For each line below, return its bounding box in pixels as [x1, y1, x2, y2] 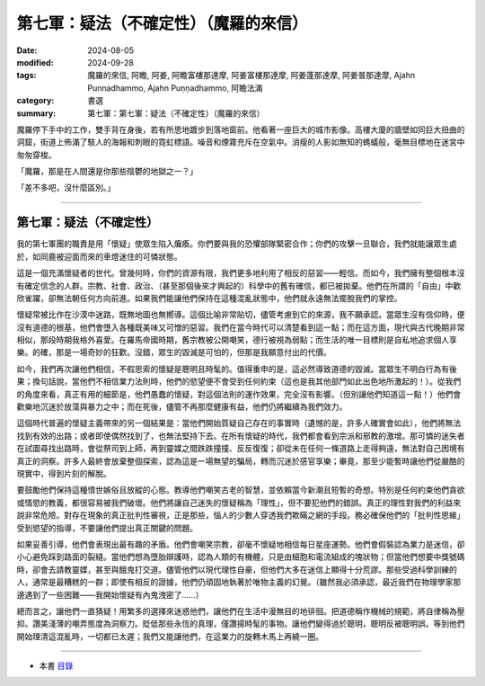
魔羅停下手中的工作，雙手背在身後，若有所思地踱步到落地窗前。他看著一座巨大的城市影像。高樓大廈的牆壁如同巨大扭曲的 [16, 124, 465, 135]
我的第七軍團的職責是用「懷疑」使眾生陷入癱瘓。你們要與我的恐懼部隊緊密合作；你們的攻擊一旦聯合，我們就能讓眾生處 [16, 238, 457, 249]
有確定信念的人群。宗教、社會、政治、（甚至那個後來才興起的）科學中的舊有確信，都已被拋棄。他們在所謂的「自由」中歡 [16, 280, 462, 291]
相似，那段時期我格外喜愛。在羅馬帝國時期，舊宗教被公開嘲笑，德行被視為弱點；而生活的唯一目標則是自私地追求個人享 [16, 334, 457, 345]
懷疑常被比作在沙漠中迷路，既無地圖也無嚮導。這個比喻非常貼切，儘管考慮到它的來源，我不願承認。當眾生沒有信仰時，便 [16, 309, 465, 320]
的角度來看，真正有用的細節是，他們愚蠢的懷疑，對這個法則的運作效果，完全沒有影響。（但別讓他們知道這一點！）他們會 [16, 388, 462, 399]
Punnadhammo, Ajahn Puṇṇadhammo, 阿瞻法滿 [87, 82, 263, 94]
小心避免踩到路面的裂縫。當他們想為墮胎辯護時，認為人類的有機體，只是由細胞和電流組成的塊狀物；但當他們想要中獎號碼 [16, 551, 465, 562]
